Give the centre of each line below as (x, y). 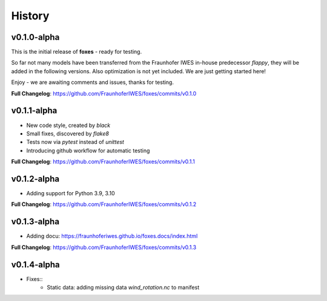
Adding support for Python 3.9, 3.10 (71, 193)
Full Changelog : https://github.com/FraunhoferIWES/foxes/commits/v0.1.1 (103, 162)
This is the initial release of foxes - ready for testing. (77, 52)
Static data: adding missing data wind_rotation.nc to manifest (123, 287)
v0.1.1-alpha (34, 111)
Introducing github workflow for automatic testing (88, 150)
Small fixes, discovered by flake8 (68, 134)
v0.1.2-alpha (35, 179)
